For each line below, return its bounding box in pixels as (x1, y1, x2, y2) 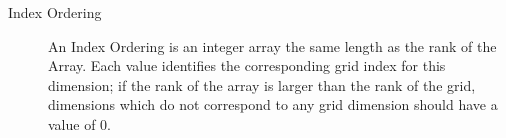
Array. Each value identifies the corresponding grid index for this (48, 55, 446, 76)
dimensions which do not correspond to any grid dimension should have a (48, 94, 498, 115)
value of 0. (48, 113, 111, 134)
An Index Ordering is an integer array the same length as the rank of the (48, 35, 497, 56)
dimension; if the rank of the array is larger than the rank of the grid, (48, 74, 476, 95)
